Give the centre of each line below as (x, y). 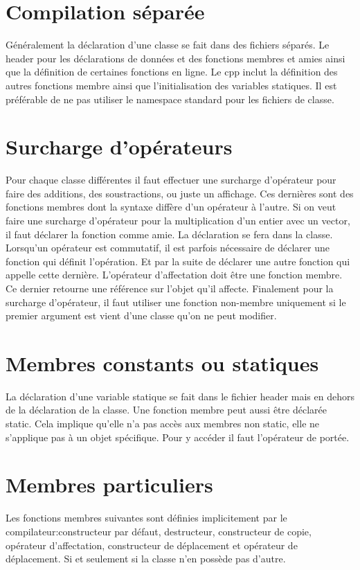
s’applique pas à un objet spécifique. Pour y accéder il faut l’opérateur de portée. (178, 437)
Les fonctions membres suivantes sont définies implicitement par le (146, 518)
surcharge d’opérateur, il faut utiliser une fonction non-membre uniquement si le (176, 302)
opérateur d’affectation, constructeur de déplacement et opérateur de (152, 545)
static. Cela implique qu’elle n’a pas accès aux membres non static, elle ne (163, 424)
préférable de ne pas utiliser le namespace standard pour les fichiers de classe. (170, 99)
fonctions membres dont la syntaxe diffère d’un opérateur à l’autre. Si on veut (171, 207)
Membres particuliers (109, 484)
